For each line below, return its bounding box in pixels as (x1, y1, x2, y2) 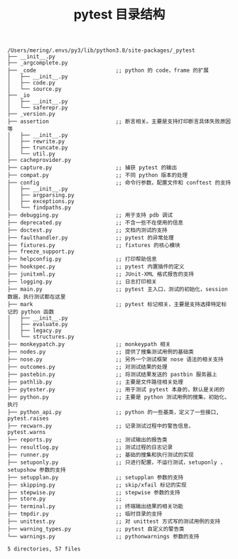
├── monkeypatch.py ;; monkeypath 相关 (7, 341, 171, 348)
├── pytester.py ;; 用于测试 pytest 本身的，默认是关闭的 (7, 386, 225, 394)
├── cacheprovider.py (7, 157, 72, 164)
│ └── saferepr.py (7, 104, 69, 112)
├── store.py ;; (7, 495, 122, 503)
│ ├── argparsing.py (7, 192, 75, 199)
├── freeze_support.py (7, 248, 75, 256)
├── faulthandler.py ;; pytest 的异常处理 (7, 234, 174, 241)
